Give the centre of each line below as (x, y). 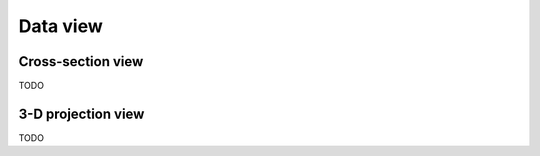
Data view (61, 26)
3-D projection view (81, 113)
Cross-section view (81, 61)
